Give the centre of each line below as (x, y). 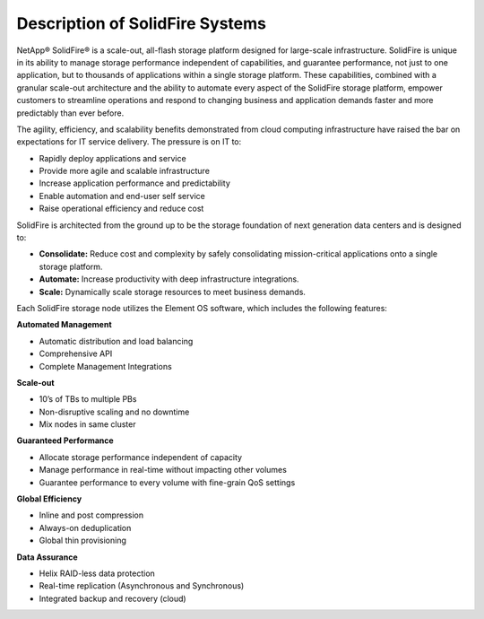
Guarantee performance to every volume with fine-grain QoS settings (167, 482)
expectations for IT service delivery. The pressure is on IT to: (129, 142)
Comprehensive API (76, 353)
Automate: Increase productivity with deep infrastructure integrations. (169, 279)
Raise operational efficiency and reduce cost (121, 209)
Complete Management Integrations (105, 366)
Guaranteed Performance (65, 440)
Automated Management (64, 325)
